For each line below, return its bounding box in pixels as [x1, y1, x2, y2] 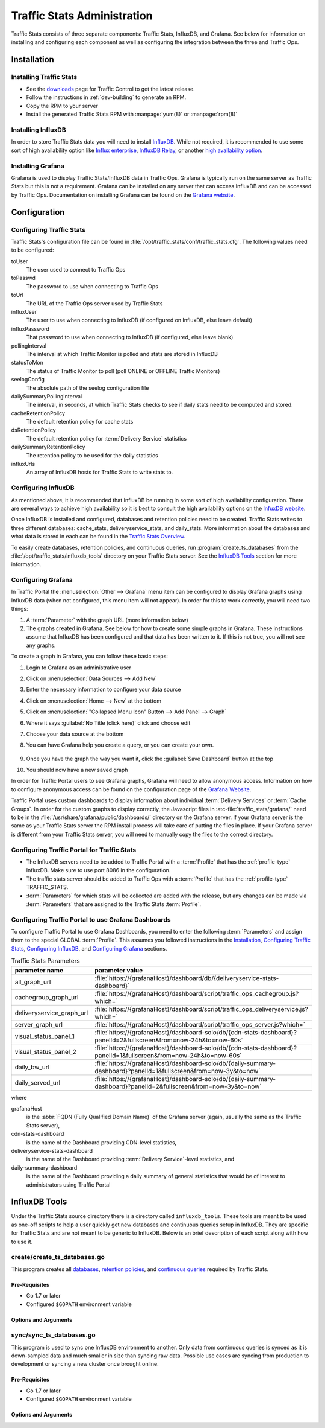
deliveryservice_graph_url [14, 1009, 88, 1017]
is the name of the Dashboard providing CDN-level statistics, [26, 1138, 177, 1146]
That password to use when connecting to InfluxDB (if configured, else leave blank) [26, 334, 234, 341]
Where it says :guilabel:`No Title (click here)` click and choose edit [26, 719, 191, 727]
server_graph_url [14, 1020, 63, 1028]
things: [11, 605, 28, 613]
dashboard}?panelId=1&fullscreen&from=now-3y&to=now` [94, 1066, 261, 1075]
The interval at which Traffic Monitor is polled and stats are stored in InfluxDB [26, 350, 218, 357]
